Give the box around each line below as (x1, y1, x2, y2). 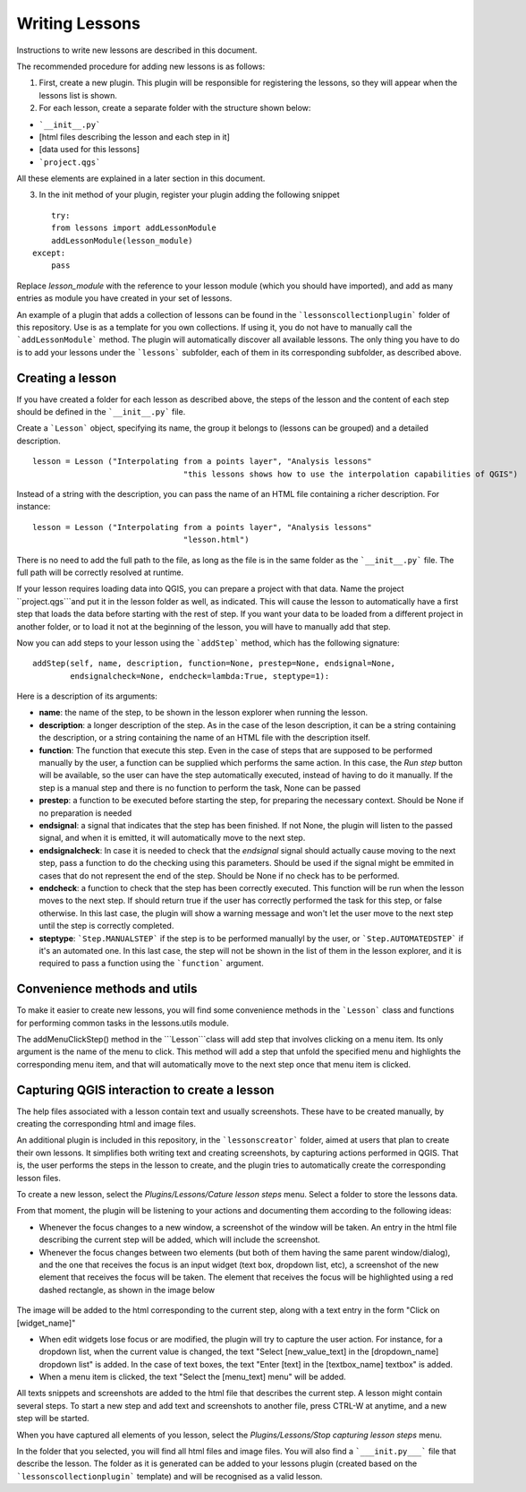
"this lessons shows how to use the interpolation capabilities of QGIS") (182, 468, 519, 479)
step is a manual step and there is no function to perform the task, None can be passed (38, 782, 361, 793)
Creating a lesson (16, 370, 117, 385)
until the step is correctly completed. (38, 921, 174, 931)
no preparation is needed (38, 807, 132, 819)
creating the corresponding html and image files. (16, 1119, 197, 1129)
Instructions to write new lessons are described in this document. (16, 45, 258, 56)
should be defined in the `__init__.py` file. (16, 407, 186, 417)
